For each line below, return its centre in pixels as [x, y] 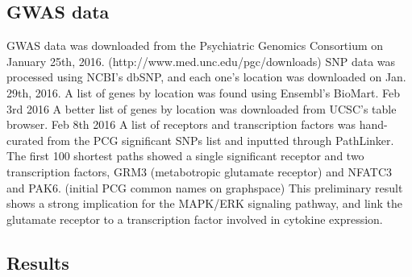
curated [25, 140]
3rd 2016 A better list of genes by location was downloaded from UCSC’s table [202, 108]
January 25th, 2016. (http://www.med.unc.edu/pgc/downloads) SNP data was [201, 61]
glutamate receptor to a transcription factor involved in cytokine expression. [195, 219]
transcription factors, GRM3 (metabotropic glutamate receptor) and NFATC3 [200, 171]
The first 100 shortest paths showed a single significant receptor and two [185, 156]
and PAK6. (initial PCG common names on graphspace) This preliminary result [205, 187]
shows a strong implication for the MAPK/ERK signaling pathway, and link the [205, 203]
